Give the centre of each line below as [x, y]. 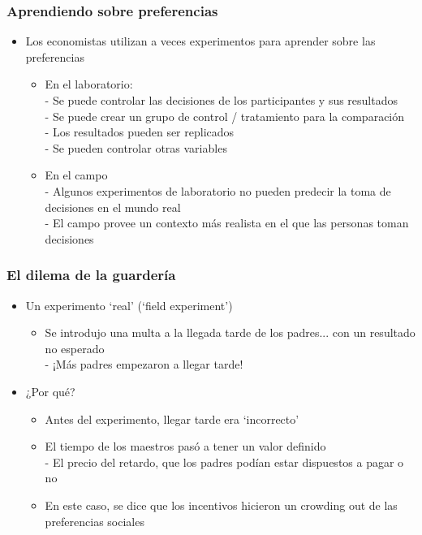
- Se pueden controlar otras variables [136, 147]
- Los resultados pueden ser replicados [140, 132]
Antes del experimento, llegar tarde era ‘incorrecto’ [172, 419]
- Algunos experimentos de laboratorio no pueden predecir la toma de [218, 190]
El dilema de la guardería [91, 275]
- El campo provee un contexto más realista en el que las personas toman [227, 223]
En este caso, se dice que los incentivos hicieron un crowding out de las [221, 505]
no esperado [75, 348]
